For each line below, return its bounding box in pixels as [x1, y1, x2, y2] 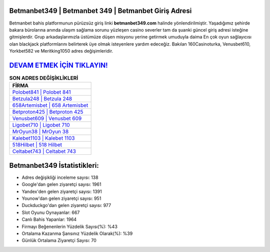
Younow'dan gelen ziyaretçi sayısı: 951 [21, 195, 101, 201]
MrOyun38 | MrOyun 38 [12, 128, 69, 135]
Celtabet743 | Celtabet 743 [12, 148, 76, 155]
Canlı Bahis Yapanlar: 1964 [21, 216, 77, 222]
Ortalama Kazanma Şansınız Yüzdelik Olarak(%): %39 [21, 230, 133, 236]
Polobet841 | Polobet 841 [12, 89, 71, 96]
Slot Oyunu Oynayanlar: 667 [21, 209, 80, 215]
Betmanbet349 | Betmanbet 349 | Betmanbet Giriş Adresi [9, 7, 192, 15]
